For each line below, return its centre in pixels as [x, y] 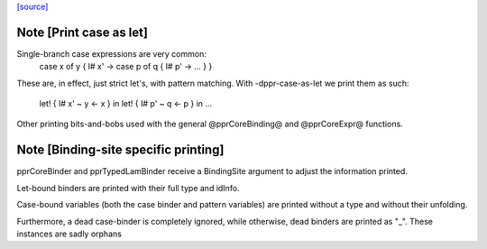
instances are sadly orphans [69, 234]
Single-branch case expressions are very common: [111, 53]
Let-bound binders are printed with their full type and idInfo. [128, 188]
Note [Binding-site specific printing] [120, 150]
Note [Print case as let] [83, 32]
